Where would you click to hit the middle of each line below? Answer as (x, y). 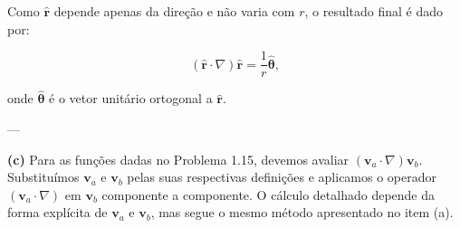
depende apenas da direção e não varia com (174, 11)
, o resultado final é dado (374, 11)
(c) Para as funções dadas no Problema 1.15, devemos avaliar (178, 159)
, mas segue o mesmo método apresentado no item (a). (302, 212)
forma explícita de (57, 212)
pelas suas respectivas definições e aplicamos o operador (282, 177)
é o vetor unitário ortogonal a (131, 98)
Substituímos (43, 177)
